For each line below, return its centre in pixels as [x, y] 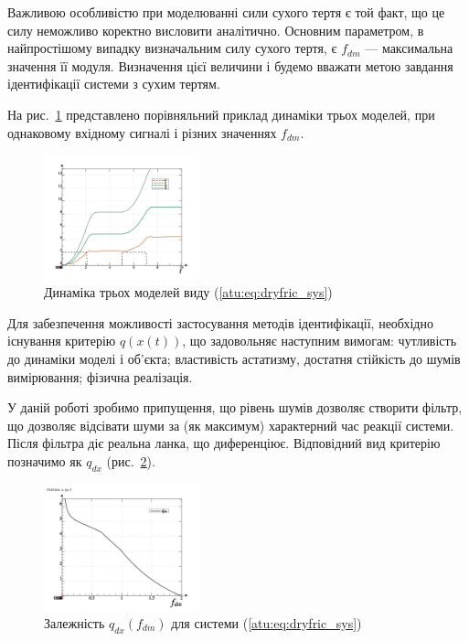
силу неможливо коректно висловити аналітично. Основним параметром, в [216, 30]
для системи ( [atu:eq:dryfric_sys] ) [266, 622]
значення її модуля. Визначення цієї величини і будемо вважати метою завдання [230, 65]
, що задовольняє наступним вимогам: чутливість [320, 341]
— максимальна [409, 48]
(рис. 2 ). [131, 461]
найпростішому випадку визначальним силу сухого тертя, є [172, 48]
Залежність [75, 622]
